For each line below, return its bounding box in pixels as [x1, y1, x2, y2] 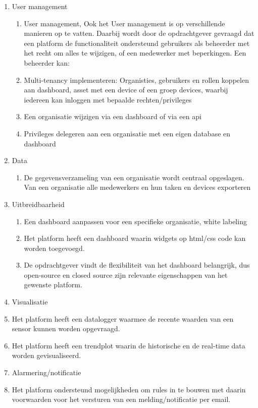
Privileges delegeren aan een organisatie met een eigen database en [24, 128, 231, 138]
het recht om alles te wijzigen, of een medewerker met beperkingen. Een [24, 47, 246, 58]
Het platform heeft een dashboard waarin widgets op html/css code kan [24, 233, 246, 243]
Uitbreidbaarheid [12, 198, 65, 209]
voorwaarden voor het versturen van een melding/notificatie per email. [12, 394, 231, 404]
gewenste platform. [24, 279, 82, 290]
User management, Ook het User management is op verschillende [24, 18, 225, 28]
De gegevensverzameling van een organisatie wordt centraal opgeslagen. [24, 172, 244, 182]
